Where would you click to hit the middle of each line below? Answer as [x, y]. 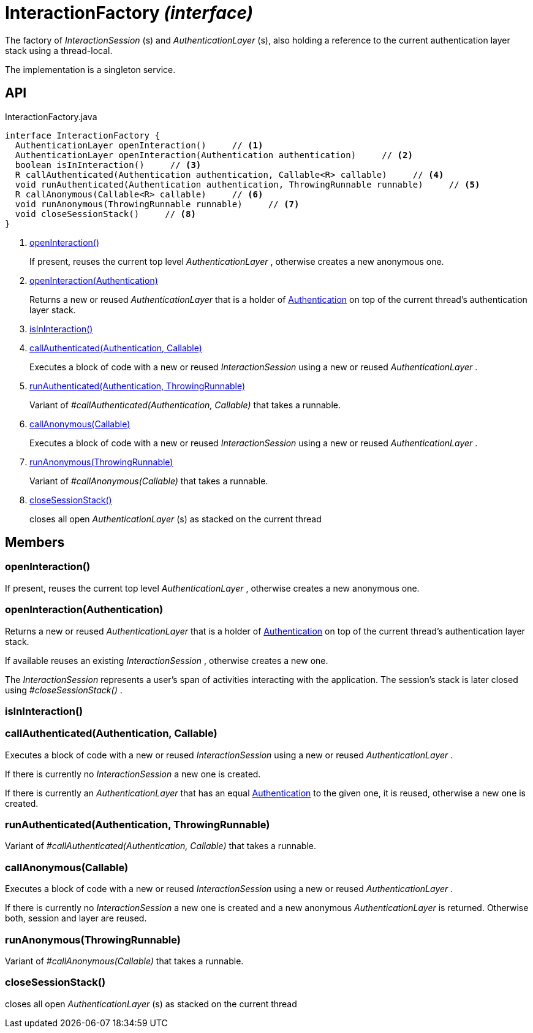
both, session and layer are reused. [76, 918]
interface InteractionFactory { [82, 135]
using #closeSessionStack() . [64, 690]
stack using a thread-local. [59, 50]
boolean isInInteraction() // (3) [108, 165]
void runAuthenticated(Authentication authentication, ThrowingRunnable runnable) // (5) [248, 184]
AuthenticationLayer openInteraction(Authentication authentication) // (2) [214, 155]
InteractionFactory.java [51, 116]
